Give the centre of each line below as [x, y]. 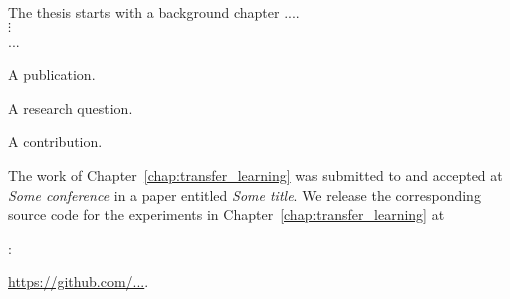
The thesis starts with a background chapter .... [154, 12]
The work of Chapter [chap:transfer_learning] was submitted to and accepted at [255, 174]
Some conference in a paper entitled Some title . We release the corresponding [244, 194]
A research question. [70, 107]
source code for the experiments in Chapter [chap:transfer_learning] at [226, 214]
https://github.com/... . [78, 281]
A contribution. [55, 141]
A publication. [52, 74]
